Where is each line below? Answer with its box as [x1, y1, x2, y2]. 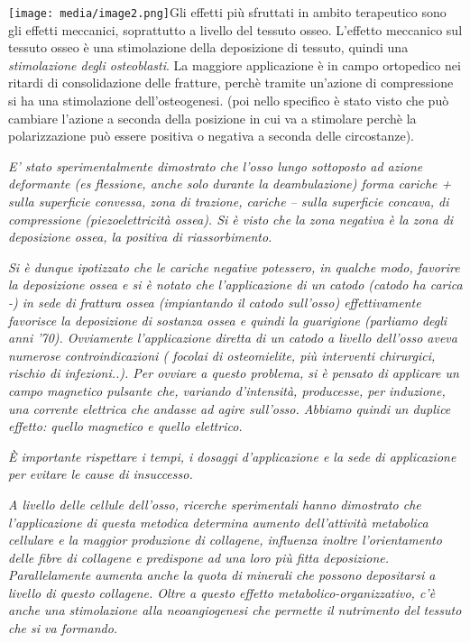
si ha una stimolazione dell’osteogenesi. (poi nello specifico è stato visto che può [8, 91, 449, 110]
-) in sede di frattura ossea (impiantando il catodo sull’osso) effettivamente [8, 292, 421, 311]
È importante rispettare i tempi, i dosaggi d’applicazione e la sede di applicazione [8, 446, 456, 465]
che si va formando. [8, 619, 118, 638]
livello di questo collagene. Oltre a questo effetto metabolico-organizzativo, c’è [8, 583, 436, 602]
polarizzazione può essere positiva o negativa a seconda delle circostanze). [8, 126, 415, 145]
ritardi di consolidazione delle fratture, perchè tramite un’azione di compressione [8, 73, 454, 92]
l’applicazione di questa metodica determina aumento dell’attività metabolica [8, 512, 429, 531]
